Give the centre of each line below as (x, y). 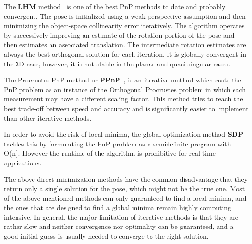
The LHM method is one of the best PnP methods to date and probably (115, 6)
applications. (23, 162)
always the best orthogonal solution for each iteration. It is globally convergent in (125, 54)
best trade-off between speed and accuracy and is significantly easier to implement (126, 108)
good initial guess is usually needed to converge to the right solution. (106, 236)
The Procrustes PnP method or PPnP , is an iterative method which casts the (123, 80)
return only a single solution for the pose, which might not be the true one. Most (125, 188)
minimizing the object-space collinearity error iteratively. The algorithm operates (124, 25)
